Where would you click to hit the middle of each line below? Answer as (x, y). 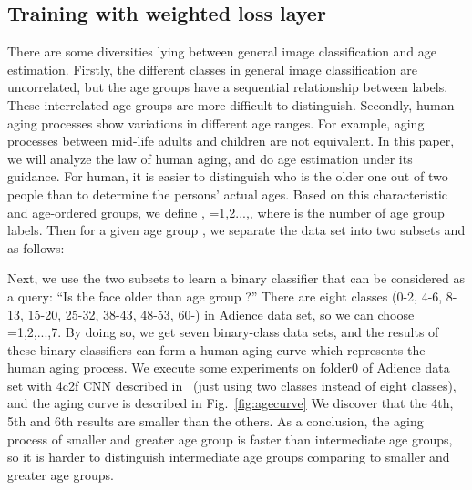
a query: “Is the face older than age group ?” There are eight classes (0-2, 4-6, (225, 296)
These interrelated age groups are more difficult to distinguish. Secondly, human (231, 104)
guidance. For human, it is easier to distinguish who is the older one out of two (228, 176)
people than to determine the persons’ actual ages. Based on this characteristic (227, 194)
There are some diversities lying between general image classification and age (222, 51)
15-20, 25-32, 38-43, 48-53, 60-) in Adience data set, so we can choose (221, 314)
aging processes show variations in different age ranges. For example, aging (216, 122)
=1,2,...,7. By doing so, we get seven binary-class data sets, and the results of (223, 332)
